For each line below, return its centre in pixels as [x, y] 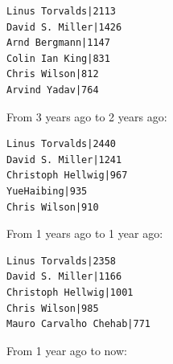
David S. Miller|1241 [64, 160]
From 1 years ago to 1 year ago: [85, 233]
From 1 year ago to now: [67, 350]
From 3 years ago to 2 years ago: [87, 116]
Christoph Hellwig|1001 [70, 292]
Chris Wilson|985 [53, 308]
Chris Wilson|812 [53, 74]
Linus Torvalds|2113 [62, 11]
